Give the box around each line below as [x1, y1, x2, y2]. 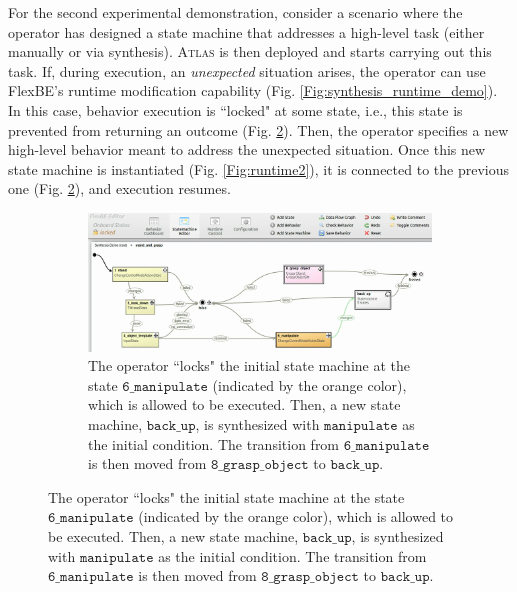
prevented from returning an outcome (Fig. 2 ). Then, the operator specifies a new [8, 119, 509, 140]
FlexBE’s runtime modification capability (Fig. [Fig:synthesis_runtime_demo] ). [8, 80, 498, 101]
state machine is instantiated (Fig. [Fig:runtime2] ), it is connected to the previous [8, 158, 509, 179]
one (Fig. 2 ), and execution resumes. [8, 178, 231, 199]
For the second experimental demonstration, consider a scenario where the [8, 2, 463, 22]
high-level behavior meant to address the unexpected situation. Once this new [8, 139, 486, 160]
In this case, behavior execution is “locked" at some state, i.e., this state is [8, 99, 463, 120]
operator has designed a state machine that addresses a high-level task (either [8, 21, 485, 42]
